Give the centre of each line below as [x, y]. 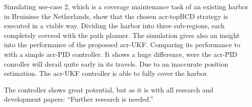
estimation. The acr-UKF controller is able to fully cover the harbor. [107, 73]
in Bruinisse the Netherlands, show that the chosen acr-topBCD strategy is [116, 16]
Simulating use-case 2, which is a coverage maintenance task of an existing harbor [126, 6]
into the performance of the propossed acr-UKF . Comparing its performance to [122, 45]
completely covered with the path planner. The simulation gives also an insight [122, 35]
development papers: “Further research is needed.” [79, 99]
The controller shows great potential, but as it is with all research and [109, 89]
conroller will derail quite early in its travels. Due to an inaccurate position [116, 63]
